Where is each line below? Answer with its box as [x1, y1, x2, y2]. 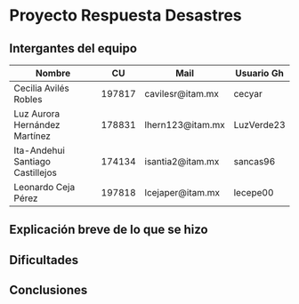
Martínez [13, 130, 52, 142]
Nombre [35, 68, 71, 79]
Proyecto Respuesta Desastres [9, 5, 242, 26]
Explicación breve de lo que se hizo [9, 222, 208, 237]
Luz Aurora [13, 108, 61, 120]
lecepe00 [233, 187, 274, 198]
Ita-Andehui [13, 144, 65, 156]
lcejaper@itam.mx [144, 187, 221, 198]
